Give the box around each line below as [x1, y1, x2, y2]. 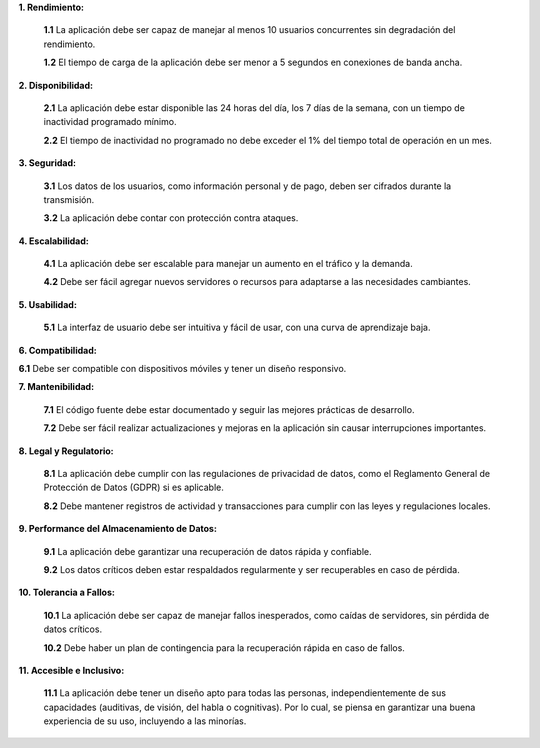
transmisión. [43, 193, 95, 205]
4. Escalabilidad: [18, 235, 89, 247]
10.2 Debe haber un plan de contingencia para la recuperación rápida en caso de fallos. [43, 641, 405, 654]
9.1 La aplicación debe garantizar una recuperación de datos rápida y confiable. [43, 545, 372, 557]
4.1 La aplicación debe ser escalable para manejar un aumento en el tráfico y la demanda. [43, 258, 414, 270]
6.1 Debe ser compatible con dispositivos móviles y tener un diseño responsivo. [18, 363, 347, 375]
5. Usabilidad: [18, 298, 77, 310]
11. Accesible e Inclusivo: [18, 664, 125, 676]
